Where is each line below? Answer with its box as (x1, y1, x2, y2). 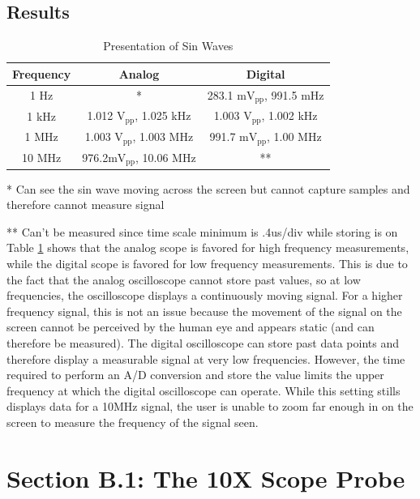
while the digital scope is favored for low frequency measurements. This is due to (6, 255, 408, 272)
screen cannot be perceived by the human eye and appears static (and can (6, 318, 375, 335)
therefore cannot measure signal (6, 196, 165, 213)
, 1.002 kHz (261, 107, 318, 124)
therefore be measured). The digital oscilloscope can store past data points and (6, 335, 399, 352)
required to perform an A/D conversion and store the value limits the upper (6, 366, 384, 383)
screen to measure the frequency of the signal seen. (6, 414, 259, 431)
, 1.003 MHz (132, 128, 194, 145)
